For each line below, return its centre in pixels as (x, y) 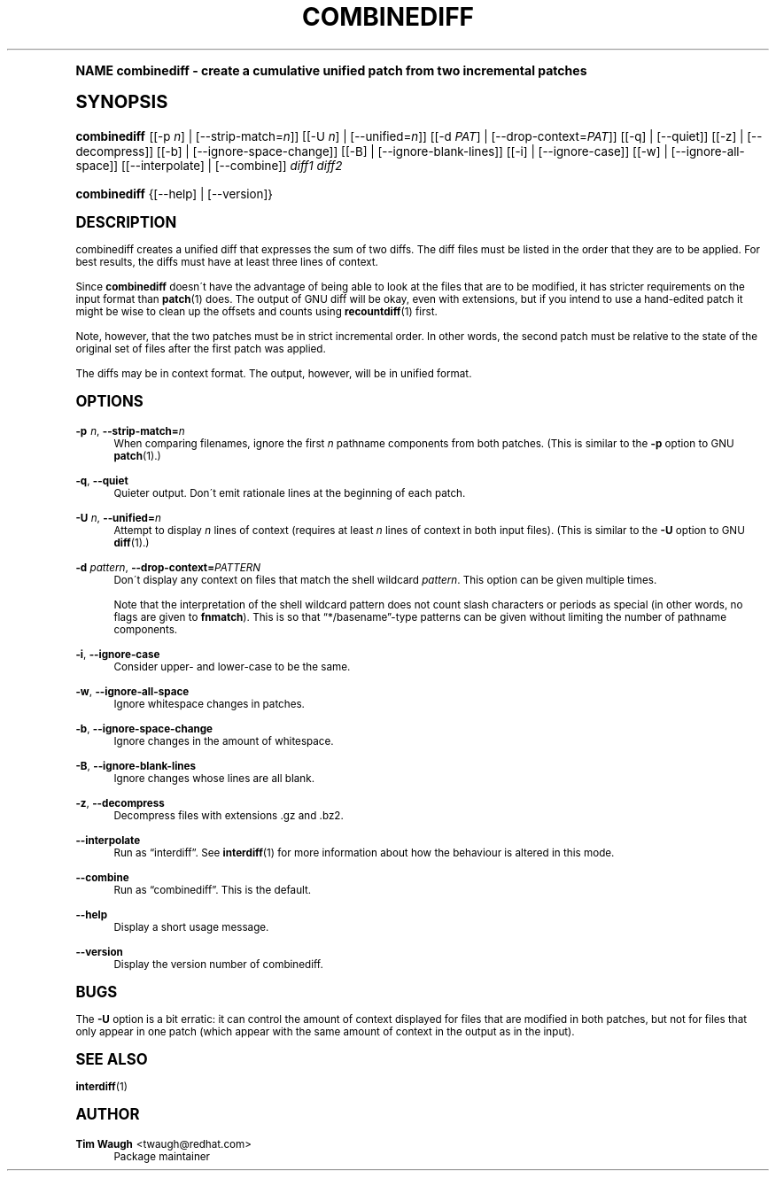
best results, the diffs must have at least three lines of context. (227, 262)
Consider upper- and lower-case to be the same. (232, 666)
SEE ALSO (112, 1059)
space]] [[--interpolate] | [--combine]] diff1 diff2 (209, 165)
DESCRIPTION (126, 222)
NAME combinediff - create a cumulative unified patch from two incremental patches (331, 70)
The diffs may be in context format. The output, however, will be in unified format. (274, 373)
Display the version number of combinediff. (218, 964)
